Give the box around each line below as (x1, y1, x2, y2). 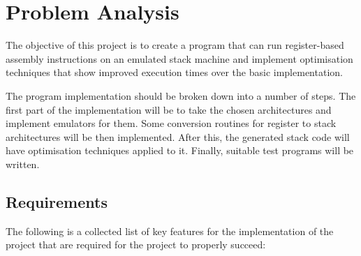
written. (6, 156, 40, 171)
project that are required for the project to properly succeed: (6, 237, 266, 252)
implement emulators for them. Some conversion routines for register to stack (6, 116, 337, 130)
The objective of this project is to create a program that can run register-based (6, 38, 344, 52)
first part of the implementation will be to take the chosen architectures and (6, 102, 332, 116)
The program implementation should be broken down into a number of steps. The (6, 88, 356, 103)
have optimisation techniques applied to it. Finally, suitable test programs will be (6, 143, 354, 158)
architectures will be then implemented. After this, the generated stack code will (6, 129, 350, 144)
